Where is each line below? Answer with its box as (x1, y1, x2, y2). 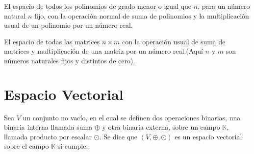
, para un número (198, 1, 250, 11)
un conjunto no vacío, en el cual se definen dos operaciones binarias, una (23, 112, 241, 122)
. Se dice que (99, 131, 138, 141)
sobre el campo (4, 141, 49, 151)
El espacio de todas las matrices (4, 36, 100, 46)
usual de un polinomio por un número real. (4, 20, 133, 30)
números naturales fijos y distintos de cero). (4, 55, 135, 65)
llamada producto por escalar (4, 131, 92, 141)
